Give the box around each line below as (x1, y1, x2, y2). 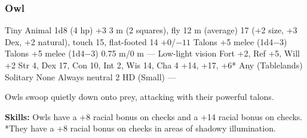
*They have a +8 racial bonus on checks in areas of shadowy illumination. (5, 122, 276, 134)
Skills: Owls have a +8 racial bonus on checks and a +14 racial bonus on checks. (5, 110, 303, 123)
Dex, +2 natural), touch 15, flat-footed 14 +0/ (5, 35, 176, 48)
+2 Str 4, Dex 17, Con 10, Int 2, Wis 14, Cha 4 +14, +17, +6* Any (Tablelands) (5, 59, 303, 71)
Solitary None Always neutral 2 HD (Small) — (5, 70, 176, 83)
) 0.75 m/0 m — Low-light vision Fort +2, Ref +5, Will (95, 47, 300, 59)
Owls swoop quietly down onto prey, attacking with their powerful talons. (5, 90, 274, 103)
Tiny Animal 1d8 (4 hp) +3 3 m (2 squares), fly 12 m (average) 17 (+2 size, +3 (5, 24, 297, 36)
